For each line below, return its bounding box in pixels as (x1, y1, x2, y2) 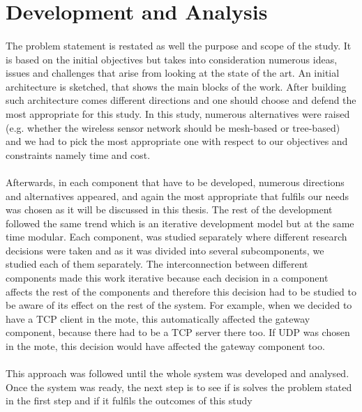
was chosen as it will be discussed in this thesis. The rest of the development (6, 202, 333, 217)
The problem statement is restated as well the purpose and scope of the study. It (6, 38, 352, 52)
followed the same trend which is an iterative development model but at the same (6, 215, 354, 230)
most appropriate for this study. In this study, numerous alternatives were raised (6, 106, 350, 121)
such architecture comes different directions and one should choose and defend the (6, 93, 356, 107)
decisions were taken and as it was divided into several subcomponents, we (6, 243, 324, 257)
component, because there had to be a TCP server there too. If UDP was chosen (6, 325, 350, 339)
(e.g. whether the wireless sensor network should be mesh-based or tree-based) (6, 120, 340, 135)
